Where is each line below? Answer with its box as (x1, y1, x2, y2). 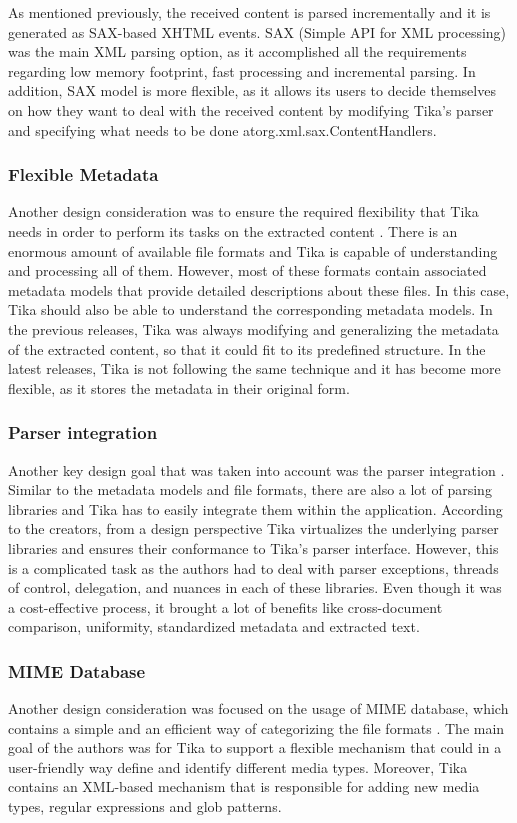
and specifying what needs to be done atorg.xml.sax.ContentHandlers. (8, 119, 437, 140)
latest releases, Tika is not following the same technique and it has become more (8, 358, 501, 379)
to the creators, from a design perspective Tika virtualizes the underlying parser (8, 518, 499, 539)
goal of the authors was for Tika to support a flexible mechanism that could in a (8, 737, 502, 758)
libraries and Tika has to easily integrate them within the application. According (8, 498, 503, 519)
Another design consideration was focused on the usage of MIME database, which (8, 698, 509, 719)
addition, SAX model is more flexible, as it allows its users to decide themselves (8, 80, 496, 101)
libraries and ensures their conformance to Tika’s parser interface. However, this (8, 537, 499, 558)
